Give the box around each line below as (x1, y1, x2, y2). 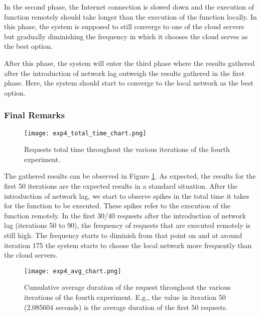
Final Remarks (4, 109, 65, 121)
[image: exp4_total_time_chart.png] (24, 129, 147, 137)
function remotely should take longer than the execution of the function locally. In (4, 11, 257, 22)
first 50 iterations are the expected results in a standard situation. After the (4, 181, 238, 191)
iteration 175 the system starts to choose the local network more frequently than (4, 240, 252, 250)
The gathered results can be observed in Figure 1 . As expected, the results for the (4, 171, 256, 181)
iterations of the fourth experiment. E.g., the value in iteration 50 (24, 292, 226, 302)
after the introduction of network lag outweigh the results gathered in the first (4, 67, 245, 78)
